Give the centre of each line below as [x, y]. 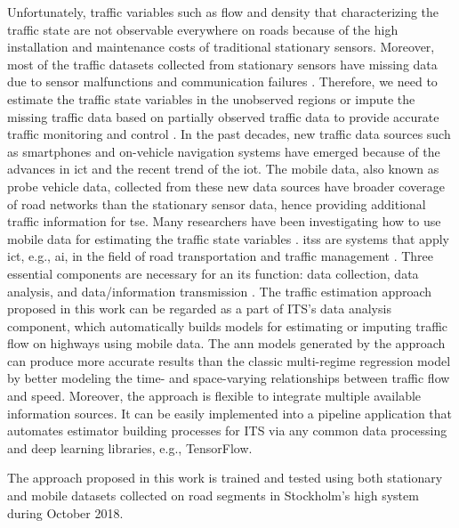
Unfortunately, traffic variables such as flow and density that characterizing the [223, 12]
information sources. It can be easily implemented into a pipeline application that [230, 413]
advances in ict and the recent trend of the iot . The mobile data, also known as [223, 169]
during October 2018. [65, 512]
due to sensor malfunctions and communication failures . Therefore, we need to [222, 81]
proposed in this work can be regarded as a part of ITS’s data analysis [199, 309]
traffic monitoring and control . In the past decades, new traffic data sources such [229, 134]
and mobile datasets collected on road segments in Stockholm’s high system [213, 496]
